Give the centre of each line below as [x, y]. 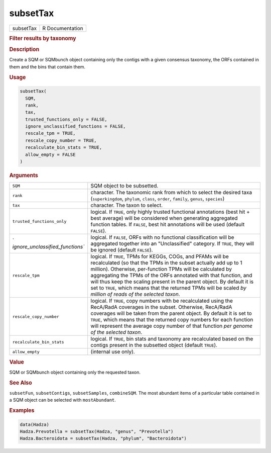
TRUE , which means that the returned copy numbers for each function [172, 320]
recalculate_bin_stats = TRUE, [64, 148]
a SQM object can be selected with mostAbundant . [63, 400]
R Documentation [63, 28]
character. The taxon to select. [127, 205]
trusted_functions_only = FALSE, [66, 119]
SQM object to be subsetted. [124, 186]
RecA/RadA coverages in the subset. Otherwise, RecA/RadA [161, 307]
